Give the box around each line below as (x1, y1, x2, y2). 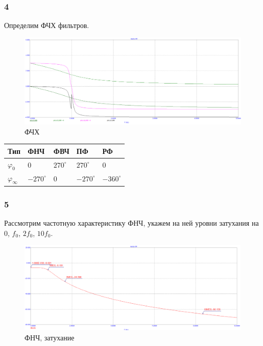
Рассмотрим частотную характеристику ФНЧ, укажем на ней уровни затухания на (4, 218, 259, 228)
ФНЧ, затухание (25, 332, 75, 342)
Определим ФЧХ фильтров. (4, 20, 89, 31)
